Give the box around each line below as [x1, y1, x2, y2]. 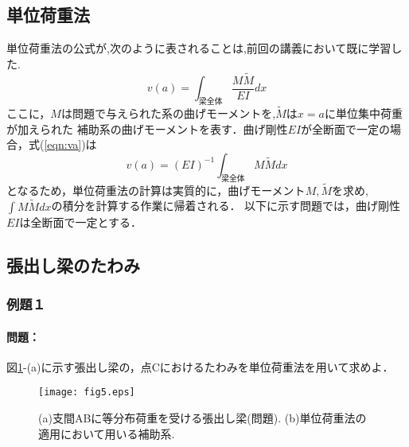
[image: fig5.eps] [38, 387, 135, 398]
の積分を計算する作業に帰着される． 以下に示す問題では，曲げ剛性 [51, 197, 401, 214]
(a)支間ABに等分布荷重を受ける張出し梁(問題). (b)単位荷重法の [38, 409, 367, 426]
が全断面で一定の [301, 120, 391, 137]
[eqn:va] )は [44, 136, 97, 153]
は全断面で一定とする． [19, 213, 142, 230]
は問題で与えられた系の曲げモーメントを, [60, 105, 276, 122]
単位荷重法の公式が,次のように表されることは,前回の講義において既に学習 [6, 40, 391, 56]
